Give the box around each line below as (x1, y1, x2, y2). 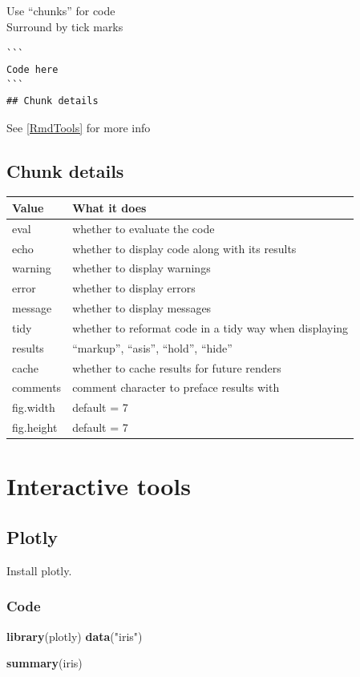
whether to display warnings (72, 260, 211, 276)
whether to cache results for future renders (72, 359, 281, 376)
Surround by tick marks (6, 18, 123, 34)
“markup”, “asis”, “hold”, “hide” (72, 339, 233, 356)
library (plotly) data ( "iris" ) (6, 627, 143, 644)
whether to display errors (72, 280, 196, 296)
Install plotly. (6, 562, 72, 578)
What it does (72, 199, 147, 216)
